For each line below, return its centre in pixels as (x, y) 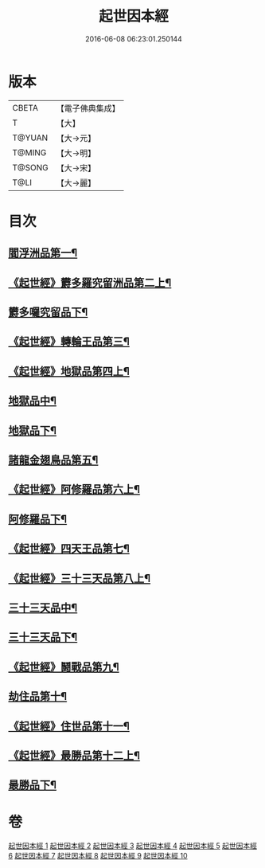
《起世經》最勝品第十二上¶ (74, 755)
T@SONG (31, 167)
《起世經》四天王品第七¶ (69, 549)
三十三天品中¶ (43, 607)
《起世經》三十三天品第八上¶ (80, 578)
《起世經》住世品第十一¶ (69, 726)
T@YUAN (30, 138)
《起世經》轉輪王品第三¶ (69, 342)
